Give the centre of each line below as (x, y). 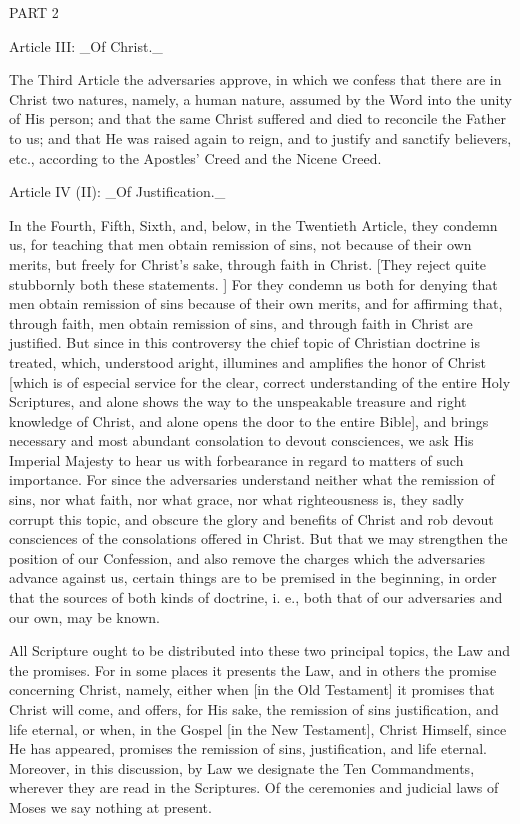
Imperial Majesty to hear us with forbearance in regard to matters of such (236, 459)
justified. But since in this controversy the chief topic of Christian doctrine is (244, 342)
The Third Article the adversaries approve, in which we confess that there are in (255, 79)
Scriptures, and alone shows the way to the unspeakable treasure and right (238, 401)
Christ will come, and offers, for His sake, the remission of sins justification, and (254, 709)
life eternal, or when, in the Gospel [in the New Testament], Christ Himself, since (258, 728)
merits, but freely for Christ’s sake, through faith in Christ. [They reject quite (248, 263)
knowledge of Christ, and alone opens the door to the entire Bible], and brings (249, 420)
